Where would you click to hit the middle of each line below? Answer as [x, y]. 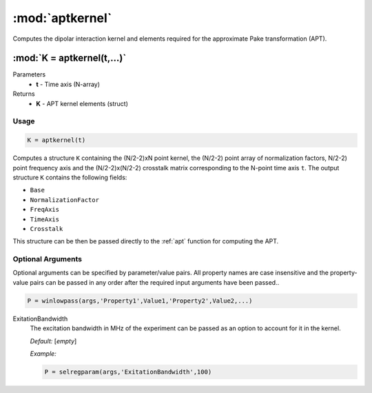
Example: [43, 353]
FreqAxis [45, 210]
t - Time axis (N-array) [68, 84]
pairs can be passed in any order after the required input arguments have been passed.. [155, 282]
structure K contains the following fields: [70, 177]
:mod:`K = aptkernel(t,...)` [70, 58]
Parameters [29, 74]
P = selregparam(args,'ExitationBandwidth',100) [128, 372]
